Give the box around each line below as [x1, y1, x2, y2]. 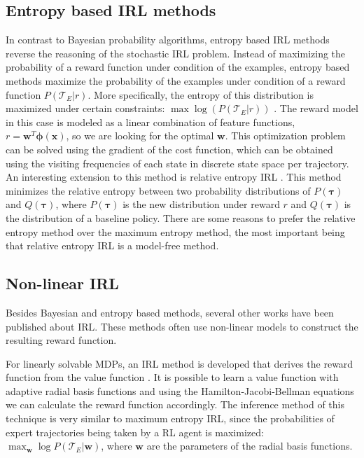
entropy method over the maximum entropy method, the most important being [6, 224, 345, 239]
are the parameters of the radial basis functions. [146, 438, 353, 453]
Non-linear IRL [6, 272, 119, 294]
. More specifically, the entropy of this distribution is [87, 87, 314, 102]
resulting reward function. [6, 333, 117, 347]
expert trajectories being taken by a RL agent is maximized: [6, 424, 264, 439]
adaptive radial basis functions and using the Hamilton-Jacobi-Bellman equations [6, 383, 354, 398]
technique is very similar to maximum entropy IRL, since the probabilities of [6, 411, 335, 426]
